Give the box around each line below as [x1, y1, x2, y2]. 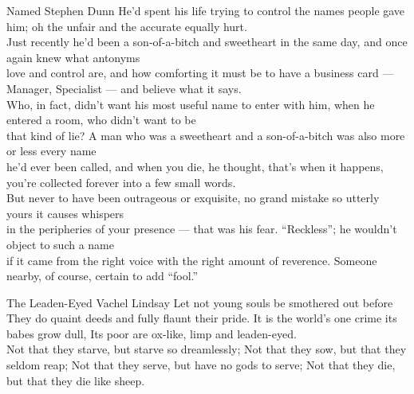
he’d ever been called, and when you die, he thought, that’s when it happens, [6, 158, 384, 174]
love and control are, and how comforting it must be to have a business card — [6, 64, 394, 81]
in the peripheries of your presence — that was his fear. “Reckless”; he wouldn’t [6, 220, 397, 237]
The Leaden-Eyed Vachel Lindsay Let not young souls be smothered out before [6, 294, 393, 310]
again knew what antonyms [6, 49, 140, 65]
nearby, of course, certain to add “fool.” [6, 267, 199, 284]
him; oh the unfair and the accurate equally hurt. [6, 18, 247, 34]
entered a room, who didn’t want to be [6, 111, 196, 128]
